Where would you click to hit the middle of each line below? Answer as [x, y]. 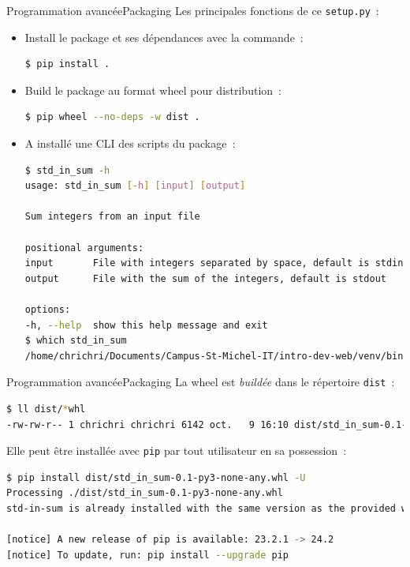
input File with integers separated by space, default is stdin [214, 263]
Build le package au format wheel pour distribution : [153, 90]
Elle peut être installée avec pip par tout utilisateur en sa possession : [177, 451]
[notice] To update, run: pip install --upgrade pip [147, 555]
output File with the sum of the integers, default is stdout [205, 278]
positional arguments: [84, 248]
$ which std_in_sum [76, 341]
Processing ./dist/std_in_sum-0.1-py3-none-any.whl [145, 493]
